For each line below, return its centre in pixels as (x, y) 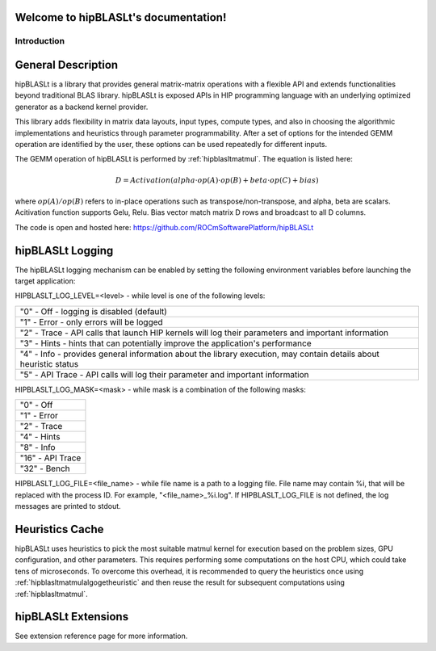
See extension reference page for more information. (101, 636)
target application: (45, 281)
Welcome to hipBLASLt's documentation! (121, 17)
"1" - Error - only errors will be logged (91, 321)
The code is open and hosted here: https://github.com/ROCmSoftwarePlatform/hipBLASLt (164, 227)
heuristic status (49, 363)
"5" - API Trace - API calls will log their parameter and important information (165, 374)
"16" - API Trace (50, 458)
